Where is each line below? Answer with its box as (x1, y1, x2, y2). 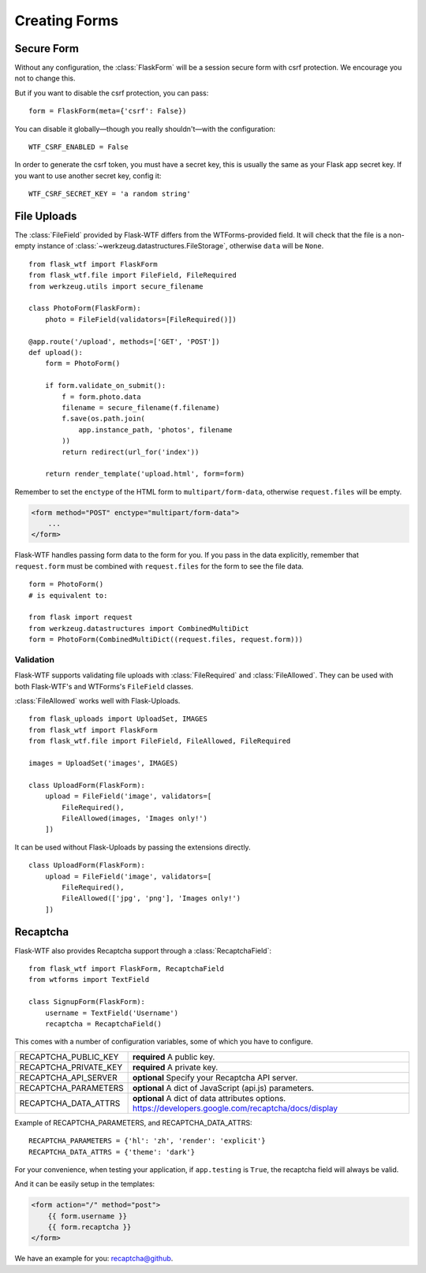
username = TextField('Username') (44, 1008, 179, 1017)
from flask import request (28, 613, 133, 622)
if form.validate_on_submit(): (44, 381, 166, 390)
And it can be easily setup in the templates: (14, 1179, 155, 1189)
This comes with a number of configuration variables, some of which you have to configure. (14, 1037, 313, 1047)
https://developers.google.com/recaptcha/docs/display (133, 1103, 338, 1114)
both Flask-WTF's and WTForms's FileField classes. (14, 681, 193, 691)
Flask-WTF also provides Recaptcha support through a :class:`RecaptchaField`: (14, 946, 272, 955)
